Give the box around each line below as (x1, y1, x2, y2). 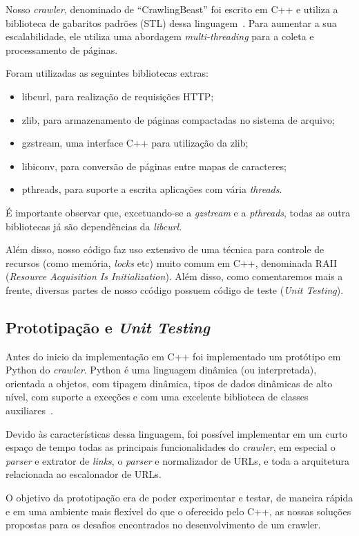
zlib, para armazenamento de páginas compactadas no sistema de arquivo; (21, 112, 335, 127)
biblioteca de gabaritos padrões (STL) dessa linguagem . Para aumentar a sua (6, 15, 337, 30)
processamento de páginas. (6, 42, 118, 57)
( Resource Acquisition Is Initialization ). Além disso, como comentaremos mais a (6, 269, 343, 284)
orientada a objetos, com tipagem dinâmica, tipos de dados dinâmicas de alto (6, 376, 333, 390)
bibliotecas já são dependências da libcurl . (6, 219, 182, 233)
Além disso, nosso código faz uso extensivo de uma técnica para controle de (6, 242, 324, 257)
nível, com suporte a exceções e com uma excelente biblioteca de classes (6, 389, 309, 404)
